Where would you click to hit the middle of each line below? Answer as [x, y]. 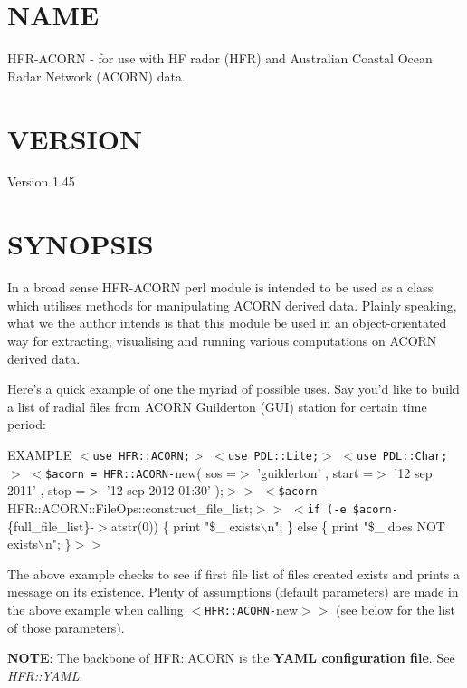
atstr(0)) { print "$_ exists [186, 526]
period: [27, 424]
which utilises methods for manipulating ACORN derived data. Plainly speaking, [232, 305]
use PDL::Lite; [273, 456]
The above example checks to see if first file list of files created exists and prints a [233, 573]
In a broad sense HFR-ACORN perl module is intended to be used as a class [220, 287]
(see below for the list [395, 609]
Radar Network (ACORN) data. [96, 76]
